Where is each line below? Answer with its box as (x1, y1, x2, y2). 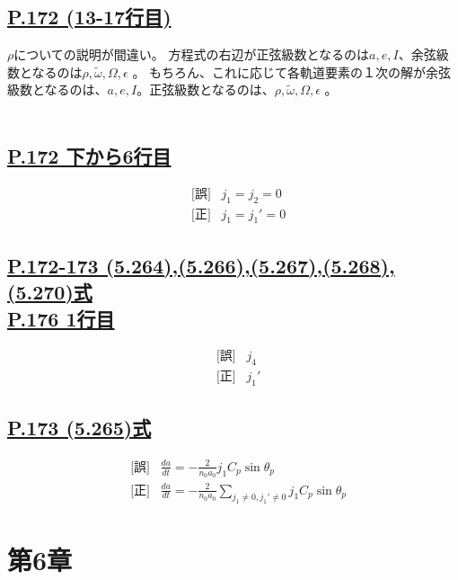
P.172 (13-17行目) (7, 3, 172, 31)
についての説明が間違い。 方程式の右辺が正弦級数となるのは (13, 45, 370, 64)
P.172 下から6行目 (7, 141, 172, 169)
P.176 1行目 (7, 304, 115, 332)
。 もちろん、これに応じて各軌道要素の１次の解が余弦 (132, 62, 452, 81)
